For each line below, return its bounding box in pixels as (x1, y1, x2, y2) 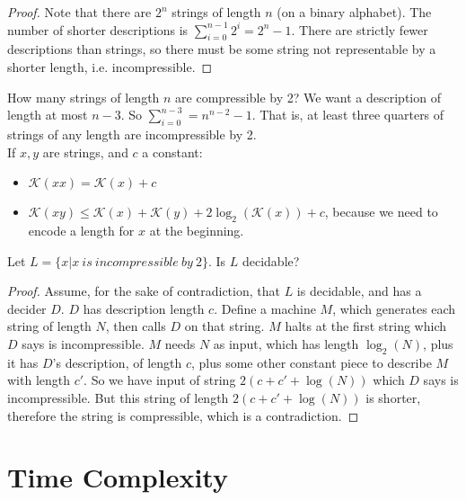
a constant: (142, 142, 203, 161)
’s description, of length (52, 353, 182, 371)
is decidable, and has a (296, 281, 422, 300)
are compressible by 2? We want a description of (175, 87, 441, 106)
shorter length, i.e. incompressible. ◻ (7, 57, 213, 76)
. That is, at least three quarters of (251, 105, 444, 124)
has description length (83, 299, 205, 317)
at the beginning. (149, 220, 244, 239)
